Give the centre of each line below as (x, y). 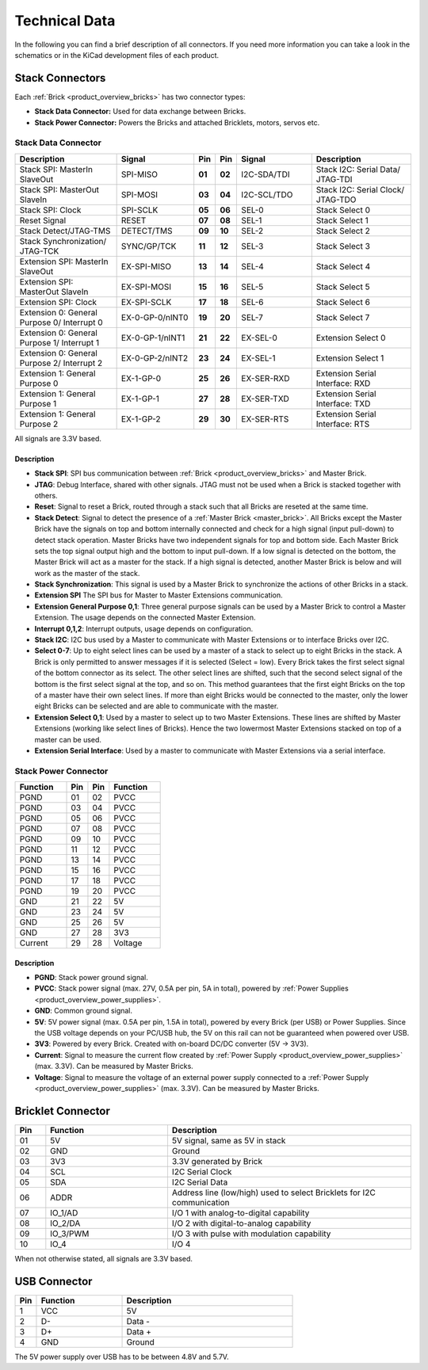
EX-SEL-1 (258, 358)
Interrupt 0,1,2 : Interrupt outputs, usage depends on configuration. (144, 628)
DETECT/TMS (147, 231)
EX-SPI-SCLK (146, 302)
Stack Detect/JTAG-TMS (65, 231)
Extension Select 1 (350, 358)
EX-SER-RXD (266, 378)
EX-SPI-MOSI (146, 287)
